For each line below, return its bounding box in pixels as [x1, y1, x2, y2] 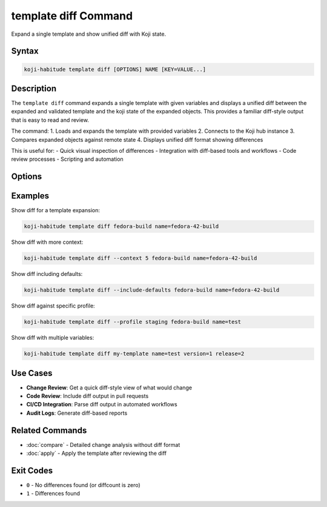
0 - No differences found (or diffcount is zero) [26, 482, 140, 489]
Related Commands [11, 425, 87, 435]
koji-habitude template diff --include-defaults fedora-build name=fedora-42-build [24, 287, 280, 294]
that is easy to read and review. [11, 116, 89, 124]
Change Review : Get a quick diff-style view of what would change [26, 384, 193, 391]
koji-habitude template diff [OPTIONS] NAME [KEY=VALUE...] [24, 65, 206, 73]
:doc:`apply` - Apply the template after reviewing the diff [26, 449, 167, 457]
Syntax [11, 46, 39, 56]
